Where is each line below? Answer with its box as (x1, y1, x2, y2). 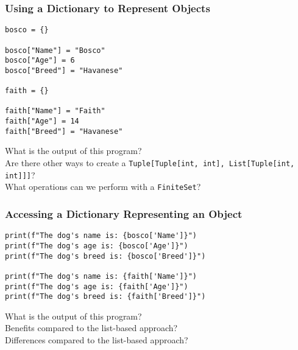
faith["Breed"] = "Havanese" (5, 127, 123, 136)
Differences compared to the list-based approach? (5, 334, 188, 346)
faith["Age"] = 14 (5, 117, 79, 126)
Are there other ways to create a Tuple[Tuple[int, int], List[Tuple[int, (5, 156, 295, 169)
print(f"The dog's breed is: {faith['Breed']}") (5, 292, 206, 301)
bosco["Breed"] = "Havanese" (5, 66, 123, 75)
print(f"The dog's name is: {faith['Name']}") (5, 271, 197, 281)
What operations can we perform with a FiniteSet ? (5, 180, 201, 193)
